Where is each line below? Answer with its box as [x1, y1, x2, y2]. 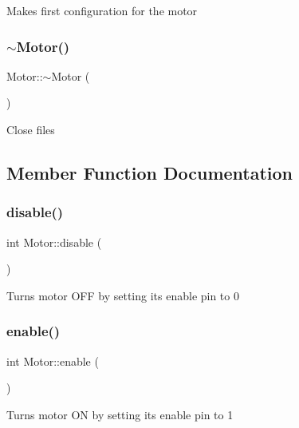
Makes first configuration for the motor [6, 2, 198, 18]
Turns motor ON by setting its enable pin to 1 [6, 406, 234, 422]
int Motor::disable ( [6, 233, 102, 250]
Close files [6, 121, 55, 137]
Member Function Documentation [6, 160, 293, 184]
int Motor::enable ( [6, 352, 99, 369]
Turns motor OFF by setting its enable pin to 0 [6, 287, 239, 303]
